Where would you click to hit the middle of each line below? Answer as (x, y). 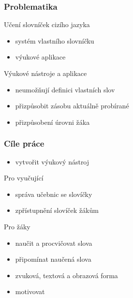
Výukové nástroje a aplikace (45, 73)
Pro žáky (17, 226)
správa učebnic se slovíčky (54, 194)
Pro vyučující (24, 178)
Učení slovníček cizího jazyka (47, 24)
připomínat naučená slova (53, 259)
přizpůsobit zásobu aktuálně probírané (72, 106)
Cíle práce (24, 143)
